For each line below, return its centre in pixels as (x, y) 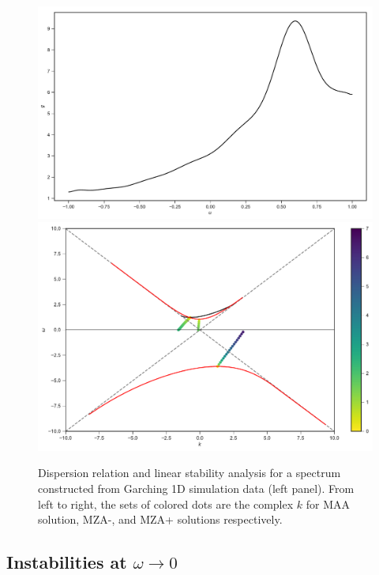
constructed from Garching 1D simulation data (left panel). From (196, 488)
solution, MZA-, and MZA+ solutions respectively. (160, 519)
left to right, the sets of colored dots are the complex (166, 504)
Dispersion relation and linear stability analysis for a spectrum (189, 473)
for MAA (328, 504)
